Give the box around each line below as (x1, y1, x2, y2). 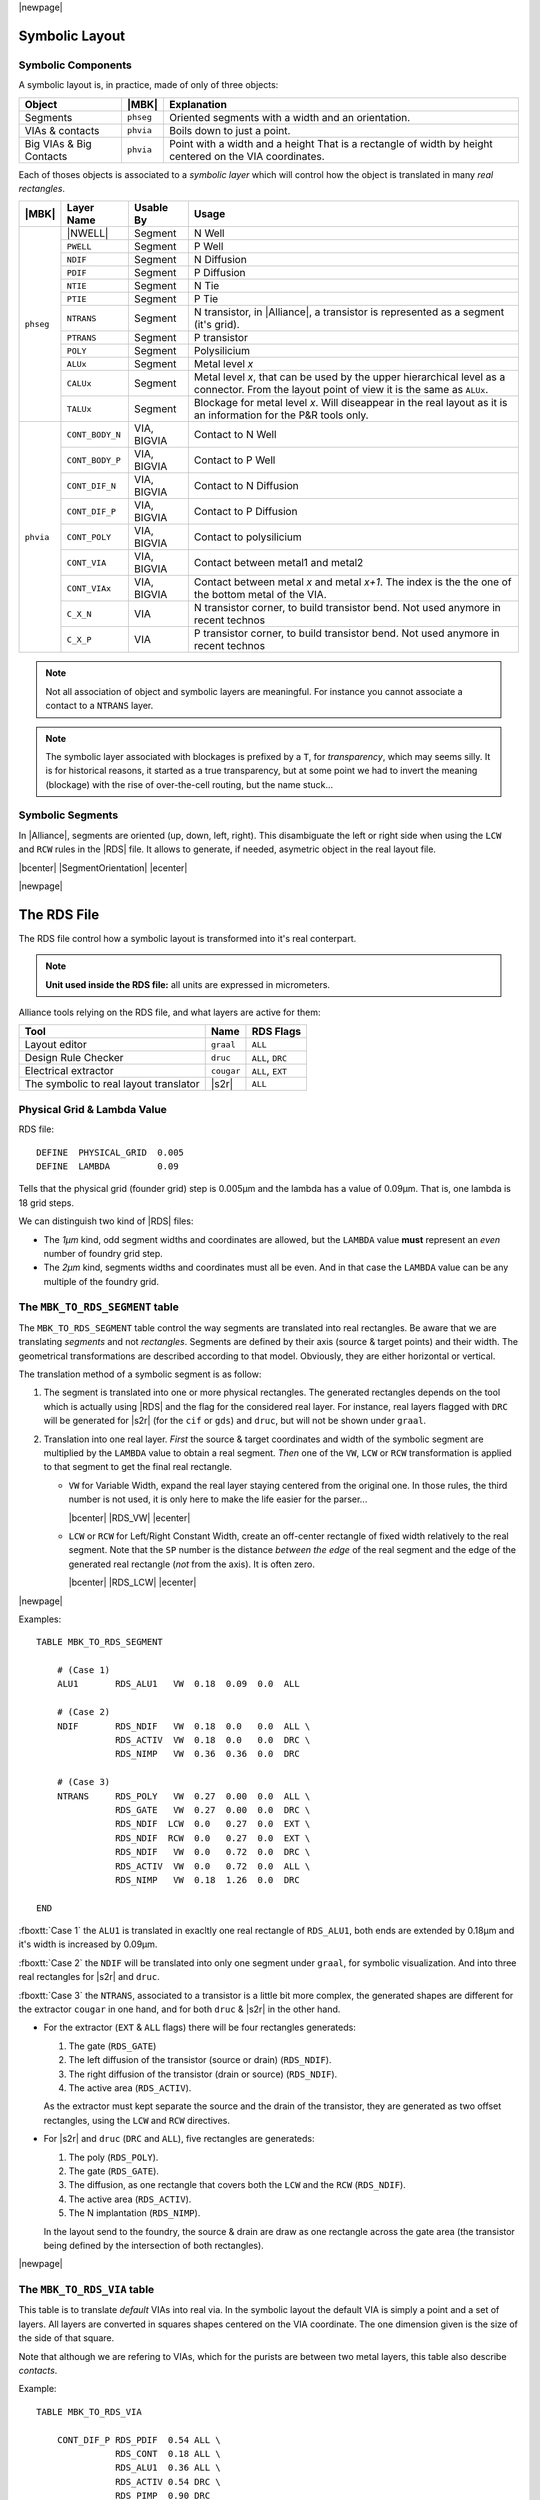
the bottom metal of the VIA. (193, 588, 327, 602)
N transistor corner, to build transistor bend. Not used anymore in (193, 601, 501, 615)
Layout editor (24, 1038, 87, 1052)
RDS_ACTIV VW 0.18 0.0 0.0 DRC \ (115, 1735, 311, 1746)
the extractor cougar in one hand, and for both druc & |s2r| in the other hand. (18, 2003, 341, 2015)
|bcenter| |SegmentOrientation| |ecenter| (18, 861, 188, 874)
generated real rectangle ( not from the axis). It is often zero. (68, 1558, 315, 1570)
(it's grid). (193, 318, 240, 332)
